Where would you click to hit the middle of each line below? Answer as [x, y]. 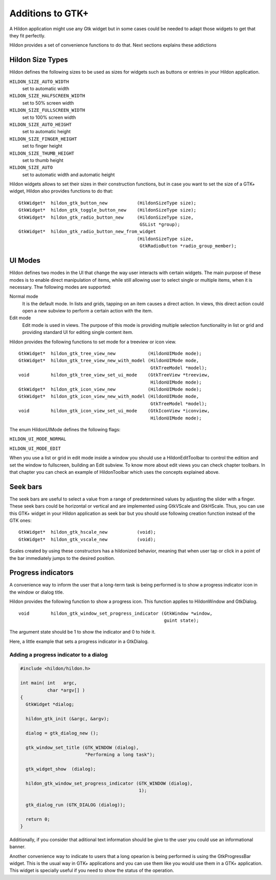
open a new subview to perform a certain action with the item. [87, 311]
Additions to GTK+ [49, 13]
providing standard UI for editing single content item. [78, 332]
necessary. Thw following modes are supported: [61, 287]
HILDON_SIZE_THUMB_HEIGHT [42, 153]
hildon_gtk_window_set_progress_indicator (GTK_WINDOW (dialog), [109, 783]
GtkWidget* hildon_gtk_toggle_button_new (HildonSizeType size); [108, 210]
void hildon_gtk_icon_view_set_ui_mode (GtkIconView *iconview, [114, 411]
